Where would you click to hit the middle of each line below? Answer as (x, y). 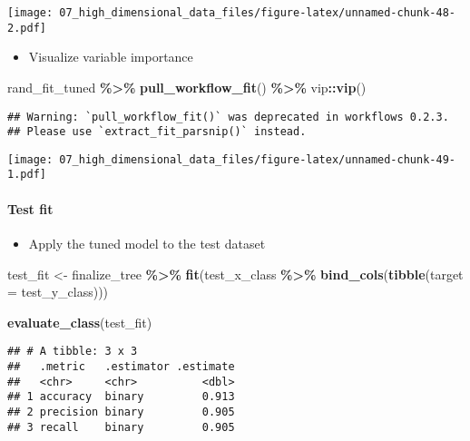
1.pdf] (27, 175)
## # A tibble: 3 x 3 (73, 352)
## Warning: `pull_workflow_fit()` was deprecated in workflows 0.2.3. (228, 117)
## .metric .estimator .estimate (121, 366)
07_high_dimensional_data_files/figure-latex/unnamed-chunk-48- (257, 13)
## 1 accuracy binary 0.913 (121, 397)
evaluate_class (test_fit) (80, 322)
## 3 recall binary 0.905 (121, 427)
